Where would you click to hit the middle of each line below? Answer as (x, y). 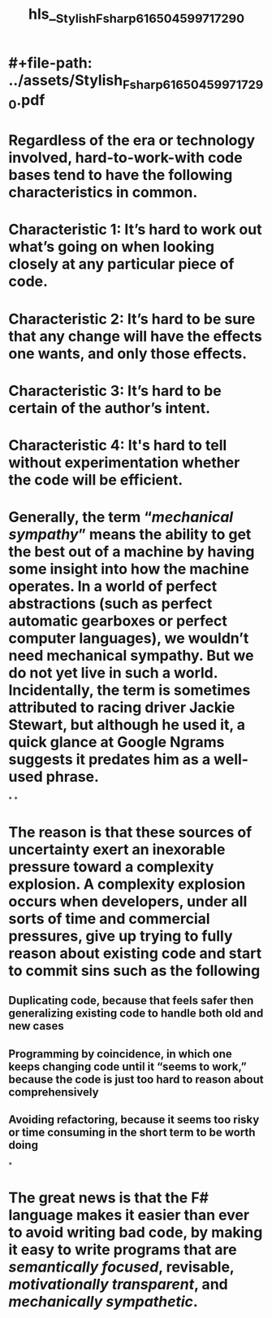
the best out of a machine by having (132, 552)
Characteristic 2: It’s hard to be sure (132, 319)
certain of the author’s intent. (110, 408)
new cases (36, 1026)
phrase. (73, 777)
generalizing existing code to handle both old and (136, 1014)
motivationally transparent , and (119, 1284)
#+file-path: (50, 63)
